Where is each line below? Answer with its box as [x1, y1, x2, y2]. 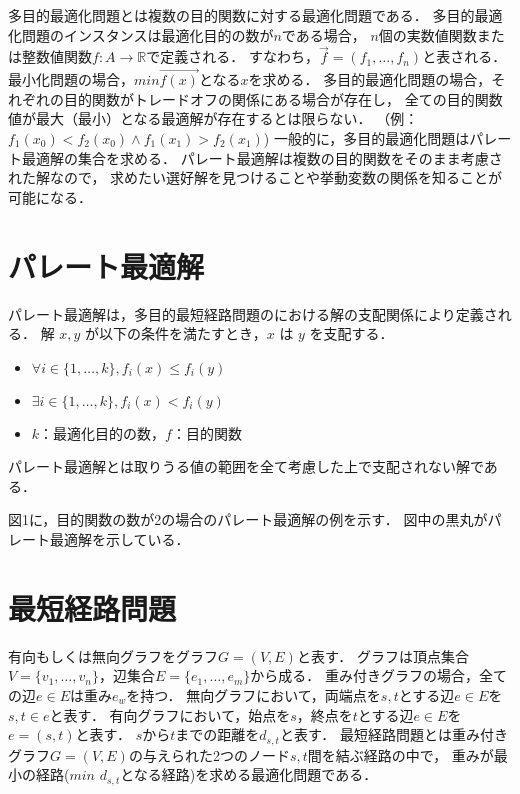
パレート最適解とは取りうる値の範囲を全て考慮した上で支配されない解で [8, 456, 484, 477]
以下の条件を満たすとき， [99, 323, 267, 344]
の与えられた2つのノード [128, 744, 290, 765]
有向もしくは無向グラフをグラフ [8, 645, 218, 666]
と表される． [422, 46, 507, 67]
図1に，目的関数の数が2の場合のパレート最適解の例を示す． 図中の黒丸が [8, 509, 488, 530]
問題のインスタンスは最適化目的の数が [21, 24, 274, 45]
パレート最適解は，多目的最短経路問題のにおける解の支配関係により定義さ [8, 303, 498, 324]
